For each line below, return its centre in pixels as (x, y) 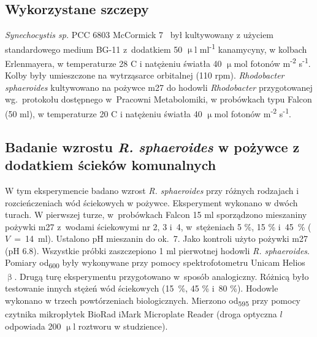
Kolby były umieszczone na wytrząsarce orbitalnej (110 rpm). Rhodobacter (145, 75)
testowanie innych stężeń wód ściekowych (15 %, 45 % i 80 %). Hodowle (142, 288)
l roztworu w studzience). (120, 326)
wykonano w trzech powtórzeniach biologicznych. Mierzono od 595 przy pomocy (153, 301)
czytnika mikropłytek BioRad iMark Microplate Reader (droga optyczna (141, 313)
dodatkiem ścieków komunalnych (111, 165)
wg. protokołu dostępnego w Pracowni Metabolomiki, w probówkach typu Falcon (158, 99)
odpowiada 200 (33, 326)
